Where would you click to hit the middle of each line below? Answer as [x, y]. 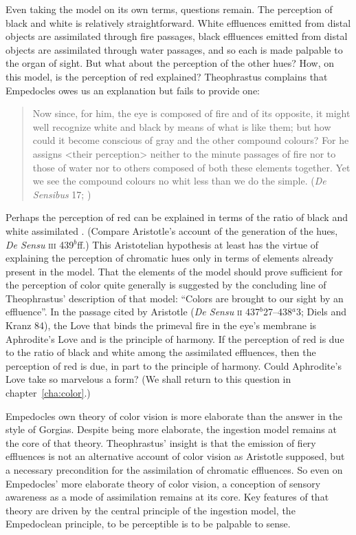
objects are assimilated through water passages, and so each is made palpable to [174, 49]
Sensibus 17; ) [62, 194]
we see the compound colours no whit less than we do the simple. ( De [179, 181]
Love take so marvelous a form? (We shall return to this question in [148, 379]
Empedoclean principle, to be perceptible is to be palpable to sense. [148, 524]
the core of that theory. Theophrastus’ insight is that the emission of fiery [161, 442]
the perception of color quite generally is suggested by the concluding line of [166, 285]
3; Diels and [322, 312]
